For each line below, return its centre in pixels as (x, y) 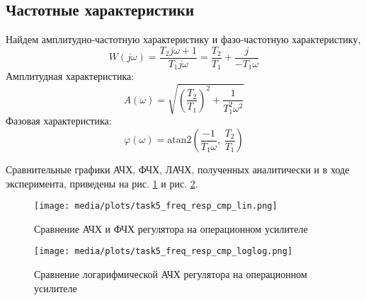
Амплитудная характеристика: (70, 76)
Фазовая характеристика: (59, 121)
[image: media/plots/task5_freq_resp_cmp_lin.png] (156, 206)
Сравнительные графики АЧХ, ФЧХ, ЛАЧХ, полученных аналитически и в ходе (178, 169)
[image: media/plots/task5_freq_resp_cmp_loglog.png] (164, 252)
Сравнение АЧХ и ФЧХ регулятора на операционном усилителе (171, 228)
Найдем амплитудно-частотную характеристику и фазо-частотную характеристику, (183, 39)
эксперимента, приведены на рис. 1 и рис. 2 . (102, 183)
